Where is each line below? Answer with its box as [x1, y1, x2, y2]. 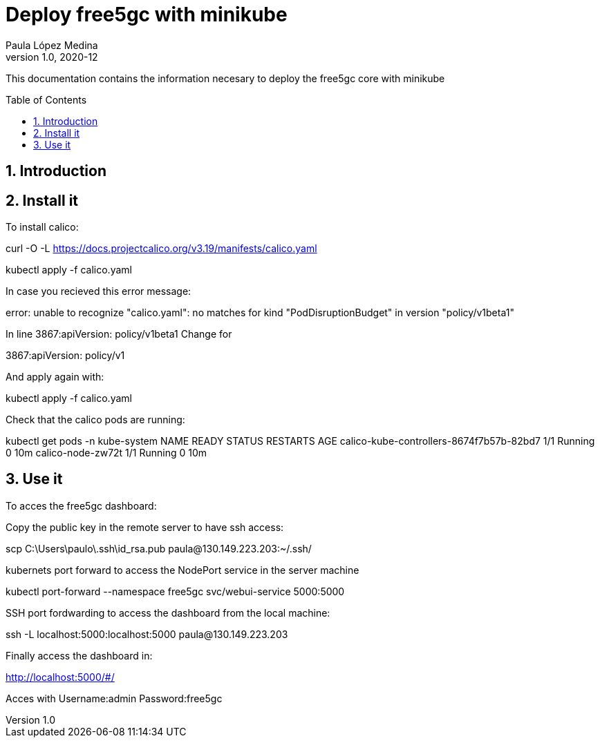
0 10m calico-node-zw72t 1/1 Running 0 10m [6, 447, 207, 459]
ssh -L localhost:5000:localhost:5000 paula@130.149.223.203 [6, 628, 288, 640]
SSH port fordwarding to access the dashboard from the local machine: [6, 606, 330, 619]
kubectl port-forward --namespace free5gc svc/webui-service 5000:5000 [6, 585, 345, 597]
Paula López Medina [6, 39, 98, 51]
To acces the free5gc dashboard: [6, 499, 157, 512]
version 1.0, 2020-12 [6, 50, 98, 63]
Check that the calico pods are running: [6, 414, 185, 426]
